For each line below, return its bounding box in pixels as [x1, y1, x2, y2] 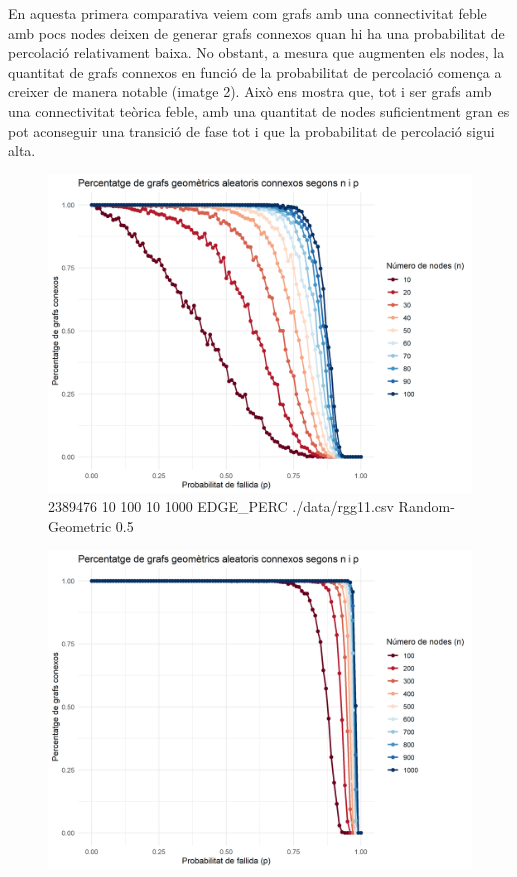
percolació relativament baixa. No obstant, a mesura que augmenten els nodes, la [8, 42, 505, 63]
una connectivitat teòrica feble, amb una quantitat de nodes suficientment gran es [8, 100, 510, 121]
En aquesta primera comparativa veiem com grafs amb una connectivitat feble [8, 3, 487, 23]
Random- [398, 496, 455, 517]
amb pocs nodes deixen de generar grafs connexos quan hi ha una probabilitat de [8, 22, 505, 43]
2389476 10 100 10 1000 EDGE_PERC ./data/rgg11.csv [48, 496, 394, 517]
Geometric [48, 515, 112, 536]
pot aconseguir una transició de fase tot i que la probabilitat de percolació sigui [8, 120, 495, 141]
